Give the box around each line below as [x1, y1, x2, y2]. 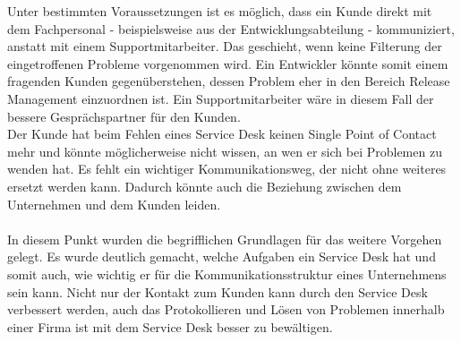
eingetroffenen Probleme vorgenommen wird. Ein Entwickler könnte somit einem [7, 54, 448, 73]
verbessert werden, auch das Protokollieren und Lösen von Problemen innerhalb [7, 300, 445, 319]
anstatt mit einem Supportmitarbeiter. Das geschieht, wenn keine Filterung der [7, 37, 442, 56]
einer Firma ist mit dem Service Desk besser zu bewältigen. [7, 317, 333, 336]
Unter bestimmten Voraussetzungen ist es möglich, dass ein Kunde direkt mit [7, 2, 432, 20]
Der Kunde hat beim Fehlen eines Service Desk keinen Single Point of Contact [7, 124, 437, 143]
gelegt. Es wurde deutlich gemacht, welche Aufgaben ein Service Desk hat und [7, 247, 436, 266]
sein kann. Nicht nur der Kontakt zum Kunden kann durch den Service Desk [7, 282, 428, 301]
